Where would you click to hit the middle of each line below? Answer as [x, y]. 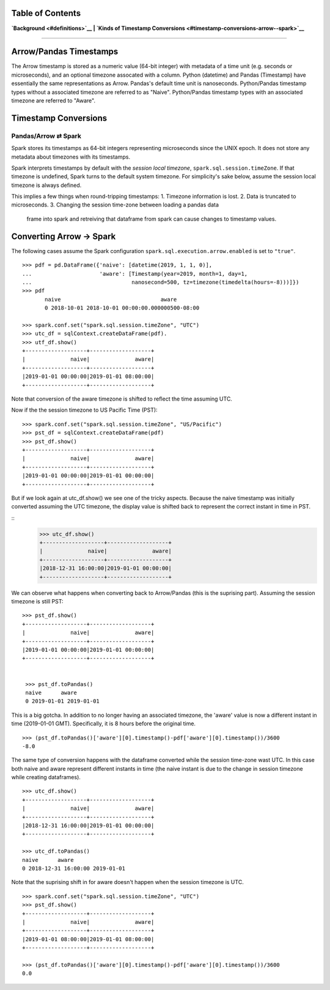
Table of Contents [46, 13]
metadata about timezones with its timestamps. [71, 157]
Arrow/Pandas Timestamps [65, 52]
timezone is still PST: [37, 602]
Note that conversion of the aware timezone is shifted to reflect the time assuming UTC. [122, 399]
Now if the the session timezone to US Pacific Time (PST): [85, 410]
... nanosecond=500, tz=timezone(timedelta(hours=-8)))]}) [161, 282]
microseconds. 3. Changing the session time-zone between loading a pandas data [115, 205]
